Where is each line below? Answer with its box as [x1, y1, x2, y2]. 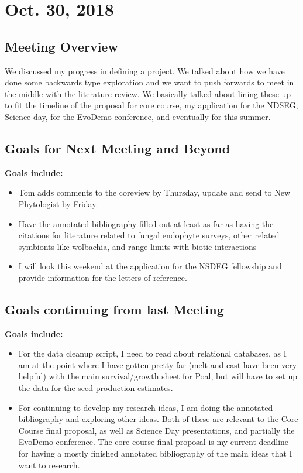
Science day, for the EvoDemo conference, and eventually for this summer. [5, 110, 271, 122]
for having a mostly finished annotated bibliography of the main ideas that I [18, 447, 292, 460]
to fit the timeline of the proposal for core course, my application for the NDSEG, [5, 99, 298, 111]
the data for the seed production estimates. [18, 382, 173, 394]
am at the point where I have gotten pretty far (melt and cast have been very [18, 358, 297, 371]
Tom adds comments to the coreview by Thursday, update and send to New [18, 186, 291, 198]
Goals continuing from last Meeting [5, 300, 224, 318]
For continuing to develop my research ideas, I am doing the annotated [18, 401, 273, 413]
